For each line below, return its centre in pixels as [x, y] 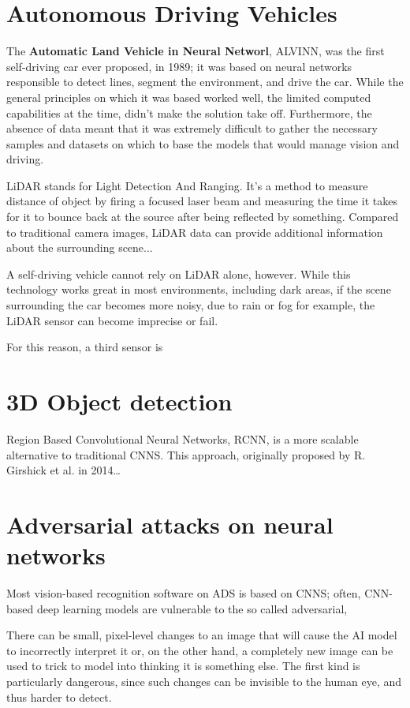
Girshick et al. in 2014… [63, 470]
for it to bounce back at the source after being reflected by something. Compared [203, 217]
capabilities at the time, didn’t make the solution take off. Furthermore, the [189, 112]
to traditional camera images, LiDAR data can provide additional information [195, 232]
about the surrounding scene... [80, 247]
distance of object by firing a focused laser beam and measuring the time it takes [202, 201]
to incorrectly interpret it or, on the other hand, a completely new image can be [200, 650]
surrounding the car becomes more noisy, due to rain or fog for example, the [191, 305]
